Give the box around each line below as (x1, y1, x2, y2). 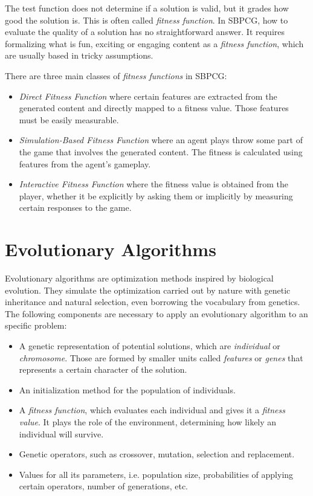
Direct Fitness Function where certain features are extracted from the (19, 89, 277, 102)
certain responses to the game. (19, 201, 132, 214)
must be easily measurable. (19, 113, 119, 126)
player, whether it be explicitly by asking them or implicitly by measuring (19, 189, 293, 202)
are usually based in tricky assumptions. (5, 49, 153, 62)
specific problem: (5, 319, 67, 332)
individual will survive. (19, 427, 104, 440)
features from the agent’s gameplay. (19, 157, 151, 170)
